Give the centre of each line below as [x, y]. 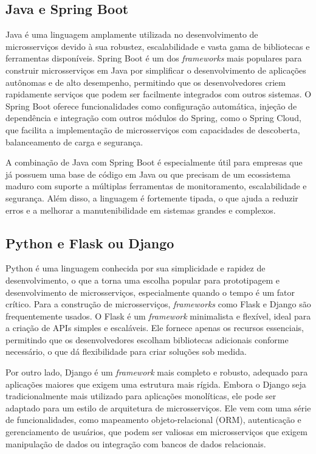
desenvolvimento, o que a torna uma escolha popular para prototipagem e [143, 280]
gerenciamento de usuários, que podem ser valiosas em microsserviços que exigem [156, 432]
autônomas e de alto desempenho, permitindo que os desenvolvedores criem [146, 82]
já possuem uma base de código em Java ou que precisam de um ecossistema [148, 174]
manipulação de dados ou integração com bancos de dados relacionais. [136, 443]
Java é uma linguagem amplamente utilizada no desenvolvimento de [132, 34]
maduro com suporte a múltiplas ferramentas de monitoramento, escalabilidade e [156, 186]
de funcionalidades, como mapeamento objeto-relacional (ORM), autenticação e [153, 420]
